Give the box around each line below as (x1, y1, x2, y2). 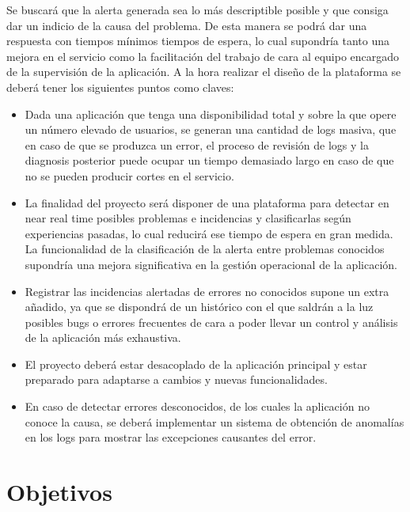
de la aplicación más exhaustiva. (25, 329, 181, 346)
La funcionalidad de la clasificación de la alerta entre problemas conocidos (25, 241, 385, 257)
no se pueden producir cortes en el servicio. (25, 167, 234, 184)
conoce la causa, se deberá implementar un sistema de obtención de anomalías (25, 413, 404, 430)
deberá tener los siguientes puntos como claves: (6, 78, 234, 95)
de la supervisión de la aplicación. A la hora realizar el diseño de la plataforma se (6, 63, 401, 80)
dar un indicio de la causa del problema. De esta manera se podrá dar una (6, 17, 367, 33)
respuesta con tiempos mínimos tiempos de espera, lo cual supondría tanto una (6, 32, 390, 49)
